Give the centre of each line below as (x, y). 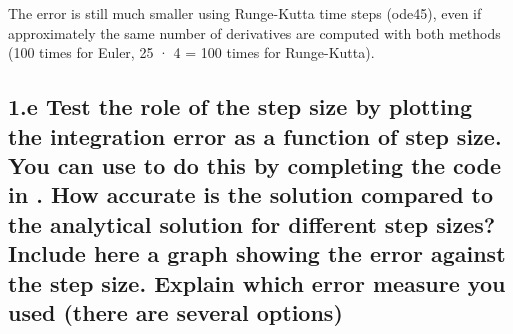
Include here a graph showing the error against (257, 253)
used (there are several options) (175, 311)
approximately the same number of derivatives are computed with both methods (254, 32)
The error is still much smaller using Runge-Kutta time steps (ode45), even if (245, 13)
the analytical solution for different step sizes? (252, 223)
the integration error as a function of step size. (255, 135)
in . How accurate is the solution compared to (251, 194)
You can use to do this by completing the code (255, 164)
